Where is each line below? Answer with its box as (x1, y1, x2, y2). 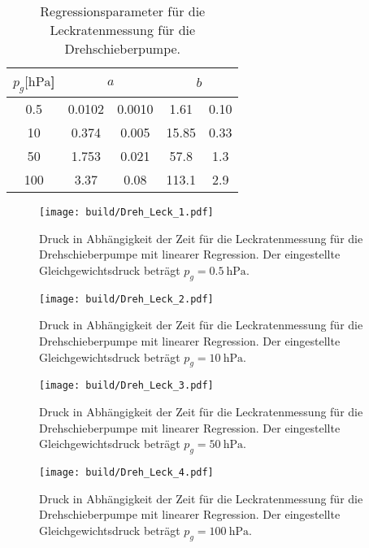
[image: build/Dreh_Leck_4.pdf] (39, 467, 214, 479)
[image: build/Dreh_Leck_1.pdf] (39, 207, 214, 219)
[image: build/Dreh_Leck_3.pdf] (39, 380, 214, 392)
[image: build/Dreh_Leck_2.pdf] (39, 293, 214, 305)
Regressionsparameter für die (40, 2, 206, 20)
